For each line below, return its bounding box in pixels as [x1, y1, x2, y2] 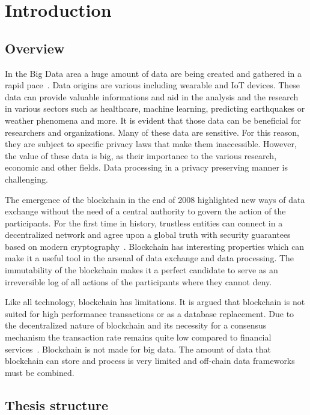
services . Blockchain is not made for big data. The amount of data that [5, 342, 272, 355]
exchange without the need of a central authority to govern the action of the [5, 205, 286, 217]
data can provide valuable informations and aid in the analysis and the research [5, 90, 299, 103]
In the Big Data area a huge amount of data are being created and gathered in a [5, 67, 302, 79]
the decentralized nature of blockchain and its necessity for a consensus [5, 319, 267, 332]
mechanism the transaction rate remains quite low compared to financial [5, 331, 272, 344]
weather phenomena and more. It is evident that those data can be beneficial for [5, 114, 301, 126]
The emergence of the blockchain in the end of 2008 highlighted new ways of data [5, 193, 305, 205]
